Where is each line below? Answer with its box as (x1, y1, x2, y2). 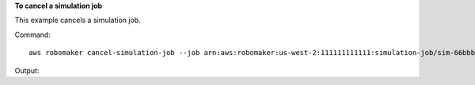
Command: (14, 30, 51, 39)
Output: (14, 65, 40, 75)
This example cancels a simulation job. (14, 16, 142, 25)
